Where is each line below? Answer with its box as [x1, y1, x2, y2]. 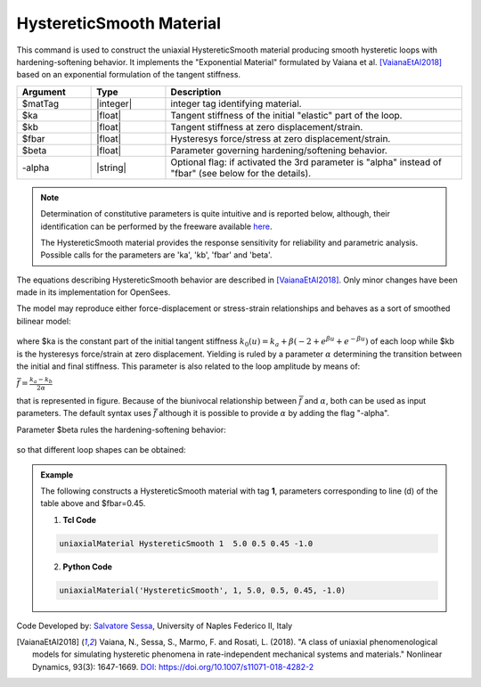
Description [170, 86, 222, 98]
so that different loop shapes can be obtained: [16, 445, 186, 455]
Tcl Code [62, 514, 97, 525]
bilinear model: [16, 315, 71, 326]
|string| [96, 161, 126, 174]
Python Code [62, 561, 113, 572]
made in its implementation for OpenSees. [16, 287, 171, 298]
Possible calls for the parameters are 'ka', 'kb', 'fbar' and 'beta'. [40, 249, 273, 260]
